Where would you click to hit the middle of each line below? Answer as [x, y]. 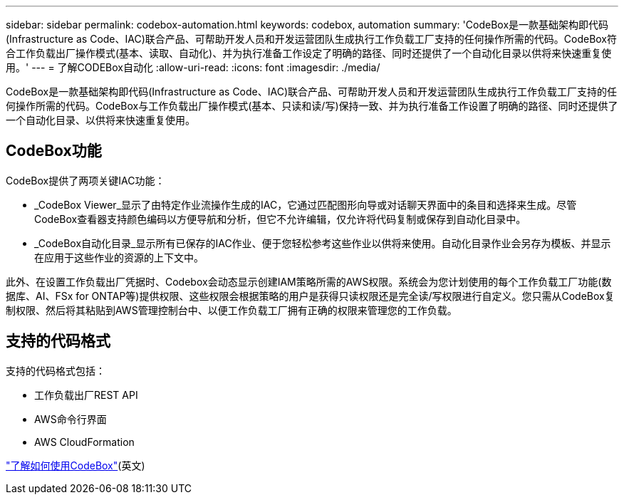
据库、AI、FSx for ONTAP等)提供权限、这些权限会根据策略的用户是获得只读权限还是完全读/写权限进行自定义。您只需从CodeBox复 [310, 296]
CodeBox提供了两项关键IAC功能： [85, 180]
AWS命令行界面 [71, 419]
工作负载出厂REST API [86, 395]
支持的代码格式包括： [56, 370]
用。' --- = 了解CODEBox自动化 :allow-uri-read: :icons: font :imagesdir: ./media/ [193, 67]
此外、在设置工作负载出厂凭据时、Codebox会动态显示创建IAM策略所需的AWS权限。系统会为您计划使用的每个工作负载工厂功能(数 [309, 281]
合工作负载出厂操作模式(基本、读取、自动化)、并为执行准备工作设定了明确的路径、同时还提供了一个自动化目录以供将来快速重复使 [309, 53]
